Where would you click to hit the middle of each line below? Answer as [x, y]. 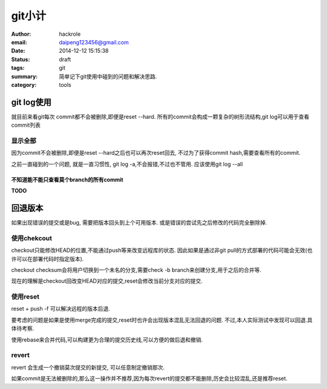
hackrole [70, 34]
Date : [18, 51]
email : [19, 42]
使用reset [25, 297]
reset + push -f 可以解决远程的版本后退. [61, 309]
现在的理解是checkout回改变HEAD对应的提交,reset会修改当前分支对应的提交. [107, 281]
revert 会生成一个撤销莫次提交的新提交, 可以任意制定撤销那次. [88, 367]
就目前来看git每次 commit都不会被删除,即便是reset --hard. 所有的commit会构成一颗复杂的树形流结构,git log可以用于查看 [160, 117]
